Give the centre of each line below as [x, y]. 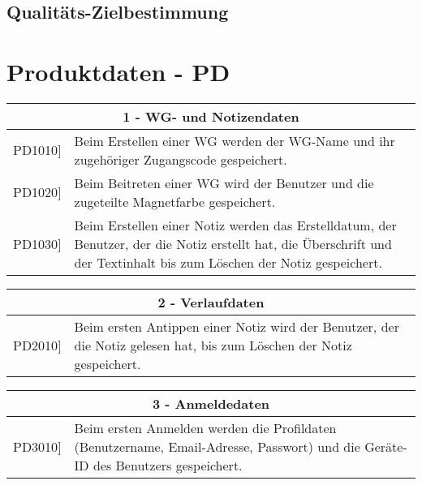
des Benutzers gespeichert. [168, 465]
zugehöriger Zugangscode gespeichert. [181, 159]
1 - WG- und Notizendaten [211, 116]
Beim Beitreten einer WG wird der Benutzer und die [224, 182]
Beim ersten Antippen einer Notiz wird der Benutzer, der [237, 326]
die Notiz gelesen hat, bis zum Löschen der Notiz [213, 345]
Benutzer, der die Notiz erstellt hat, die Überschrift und [233, 243]
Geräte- [386, 446]
